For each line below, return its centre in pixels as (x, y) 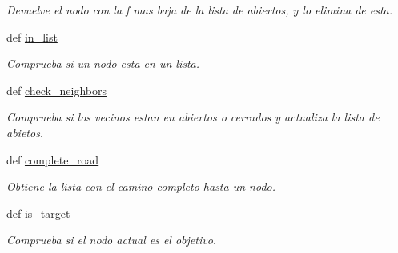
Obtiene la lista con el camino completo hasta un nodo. (141, 186)
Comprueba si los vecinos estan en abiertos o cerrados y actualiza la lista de (193, 117)
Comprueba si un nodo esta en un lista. (103, 63)
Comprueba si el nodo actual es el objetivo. (112, 240)
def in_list (32, 36)
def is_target (38, 213)
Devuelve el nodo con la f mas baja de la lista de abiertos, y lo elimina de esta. (200, 10)
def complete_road (53, 159)
